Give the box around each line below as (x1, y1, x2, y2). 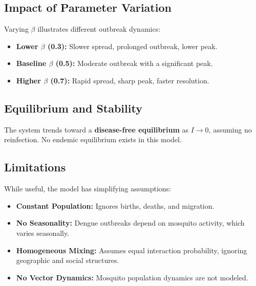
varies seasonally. (16, 227, 70, 238)
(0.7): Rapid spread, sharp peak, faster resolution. (50, 75, 209, 85)
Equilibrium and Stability (4, 100, 142, 116)
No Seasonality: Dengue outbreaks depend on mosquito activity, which (16, 217, 245, 228)
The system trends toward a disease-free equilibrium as (4, 124, 189, 135)
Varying (4, 24, 29, 34)
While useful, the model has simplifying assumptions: (4, 183, 171, 194)
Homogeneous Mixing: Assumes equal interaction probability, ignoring (16, 245, 247, 255)
